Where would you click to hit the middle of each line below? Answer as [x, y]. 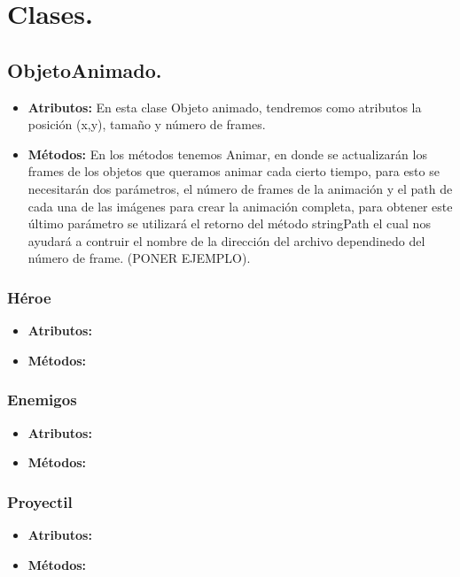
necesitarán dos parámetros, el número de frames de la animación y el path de [240, 188]
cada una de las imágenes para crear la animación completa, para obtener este [240, 206]
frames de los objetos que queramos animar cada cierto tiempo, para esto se [234, 171]
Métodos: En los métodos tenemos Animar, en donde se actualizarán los [227, 154]
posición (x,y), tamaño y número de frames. [147, 124]
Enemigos [42, 400]
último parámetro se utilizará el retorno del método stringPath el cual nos [229, 223]
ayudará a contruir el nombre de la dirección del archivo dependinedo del [226, 240]
